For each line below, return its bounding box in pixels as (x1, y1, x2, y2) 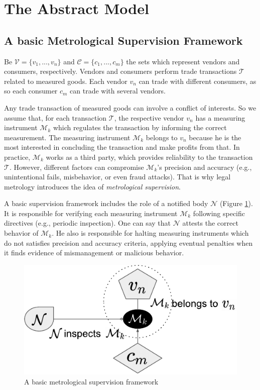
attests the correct (182, 218, 238, 228)
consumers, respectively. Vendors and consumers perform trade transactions (4, 66, 237, 76)
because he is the (189, 132, 241, 142)
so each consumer (4, 85, 58, 96)
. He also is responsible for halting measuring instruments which (52, 228, 249, 238)
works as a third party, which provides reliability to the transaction (46, 151, 253, 162)
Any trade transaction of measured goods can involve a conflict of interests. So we (4, 102, 256, 113)
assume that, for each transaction (4, 112, 107, 123)
